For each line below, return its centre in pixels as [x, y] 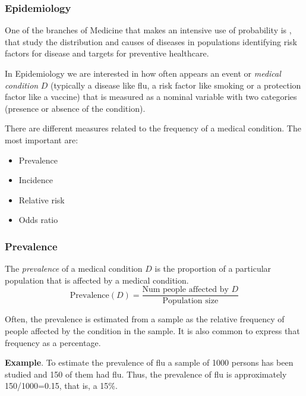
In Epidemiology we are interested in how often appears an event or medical [143, 73]
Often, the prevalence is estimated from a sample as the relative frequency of [145, 319]
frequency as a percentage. [53, 342]
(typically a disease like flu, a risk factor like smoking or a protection [176, 85]
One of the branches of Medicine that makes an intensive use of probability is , [148, 30]
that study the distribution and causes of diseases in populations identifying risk [151, 41]
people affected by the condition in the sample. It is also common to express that [152, 331]
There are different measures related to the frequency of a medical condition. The [153, 128]
